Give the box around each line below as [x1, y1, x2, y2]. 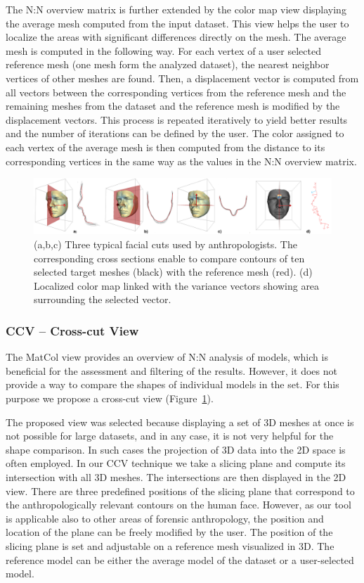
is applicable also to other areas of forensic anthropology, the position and [6, 511, 324, 525]
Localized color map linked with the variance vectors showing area [34, 278, 320, 293]
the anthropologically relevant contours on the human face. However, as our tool [6, 497, 351, 512]
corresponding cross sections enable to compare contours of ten [34, 250, 305, 265]
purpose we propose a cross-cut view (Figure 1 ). [6, 391, 214, 406]
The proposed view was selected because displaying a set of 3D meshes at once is [6, 414, 354, 429]
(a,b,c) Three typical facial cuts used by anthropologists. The [34, 237, 297, 252]
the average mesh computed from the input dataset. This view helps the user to [6, 15, 349, 30]
